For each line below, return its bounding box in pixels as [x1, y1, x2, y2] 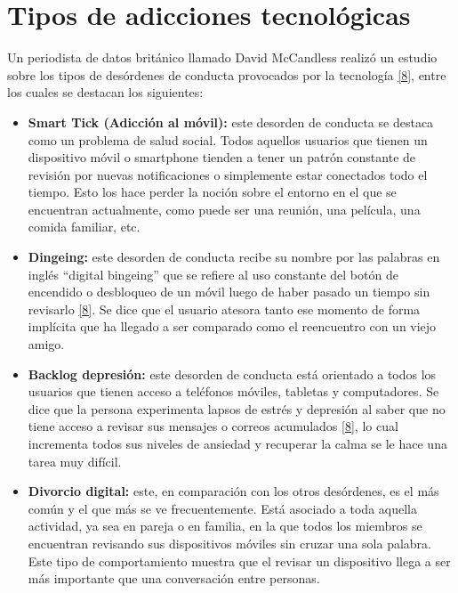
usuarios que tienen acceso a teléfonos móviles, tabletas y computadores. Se [28, 382, 439, 401]
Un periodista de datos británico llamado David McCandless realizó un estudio [7, 48, 438, 67]
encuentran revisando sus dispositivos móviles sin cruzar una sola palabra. [28, 533, 431, 552]
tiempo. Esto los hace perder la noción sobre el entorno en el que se [28, 183, 397, 201]
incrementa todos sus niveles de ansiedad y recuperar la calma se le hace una [28, 435, 447, 452]
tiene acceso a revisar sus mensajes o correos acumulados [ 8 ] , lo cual [28, 417, 398, 435]
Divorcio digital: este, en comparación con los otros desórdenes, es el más [28, 482, 439, 500]
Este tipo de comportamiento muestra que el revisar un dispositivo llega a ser [28, 551, 451, 570]
